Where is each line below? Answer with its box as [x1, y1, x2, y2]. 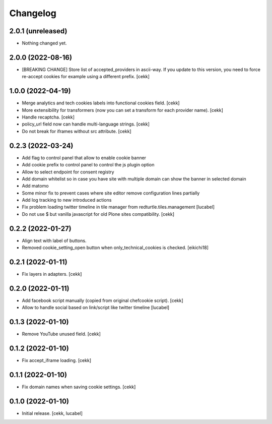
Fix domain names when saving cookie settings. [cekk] [22, 384, 136, 390]
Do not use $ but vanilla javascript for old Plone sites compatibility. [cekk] [22, 211, 175, 217]
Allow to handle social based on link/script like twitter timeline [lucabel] [22, 305, 170, 311]
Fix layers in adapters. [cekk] [22, 271, 82, 277]
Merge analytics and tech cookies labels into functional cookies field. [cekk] [22, 100, 180, 106]
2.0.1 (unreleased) [9, 27, 67, 35]
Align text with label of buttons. [22, 237, 87, 244]
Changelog [9, 8, 56, 19]
